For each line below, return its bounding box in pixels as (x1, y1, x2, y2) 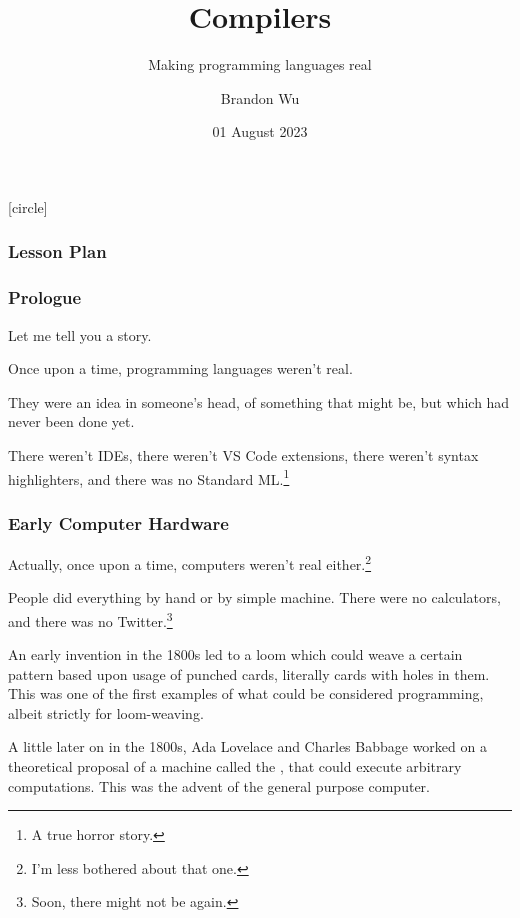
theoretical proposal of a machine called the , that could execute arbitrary (8, 756, 462, 777)
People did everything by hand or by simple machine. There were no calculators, (8, 587, 501, 608)
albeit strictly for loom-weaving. (8, 702, 204, 723)
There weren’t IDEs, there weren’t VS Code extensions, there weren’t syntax (8, 444, 479, 465)
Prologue (8, 285, 82, 310)
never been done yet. (8, 411, 135, 432)
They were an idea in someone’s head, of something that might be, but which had (8, 391, 510, 412)
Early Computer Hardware (8, 510, 229, 535)
